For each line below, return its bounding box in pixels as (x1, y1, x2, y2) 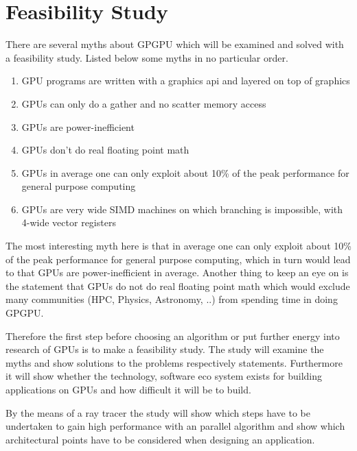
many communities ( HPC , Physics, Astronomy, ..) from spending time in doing (5, 292, 338, 306)
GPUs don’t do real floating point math (21, 143, 189, 157)
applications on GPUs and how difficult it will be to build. (5, 382, 251, 396)
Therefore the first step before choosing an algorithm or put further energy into (5, 328, 340, 343)
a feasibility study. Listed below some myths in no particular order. (5, 50, 288, 64)
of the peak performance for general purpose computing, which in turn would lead (5, 252, 351, 266)
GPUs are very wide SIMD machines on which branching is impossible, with (21, 202, 343, 216)
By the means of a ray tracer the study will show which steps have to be (5, 405, 310, 419)
